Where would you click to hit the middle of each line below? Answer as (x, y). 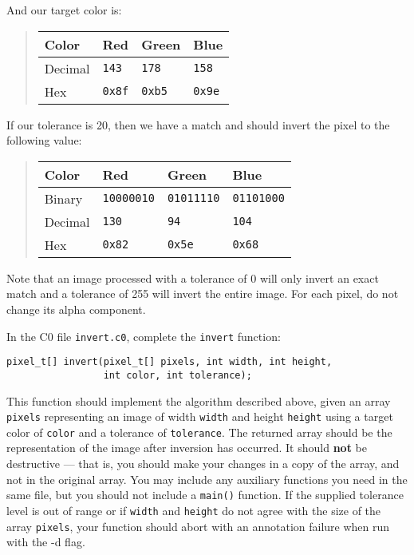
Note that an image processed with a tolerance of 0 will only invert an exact (193, 277)
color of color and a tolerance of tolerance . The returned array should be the (199, 432)
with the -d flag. (46, 542)
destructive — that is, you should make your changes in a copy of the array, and (203, 464)
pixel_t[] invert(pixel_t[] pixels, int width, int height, (170, 362)
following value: (44, 140)
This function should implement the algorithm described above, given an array (199, 400)
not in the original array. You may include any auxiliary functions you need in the (207, 479)
